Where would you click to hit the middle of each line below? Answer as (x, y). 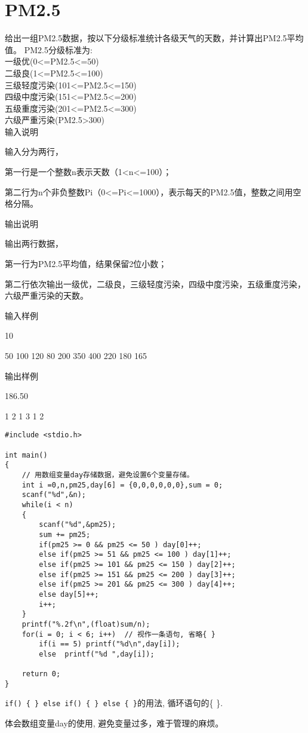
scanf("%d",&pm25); (78, 525)
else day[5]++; (69, 594)
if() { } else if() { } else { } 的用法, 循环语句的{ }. (114, 703)
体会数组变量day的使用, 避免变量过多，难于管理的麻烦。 (114, 723)
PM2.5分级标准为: (58, 49)
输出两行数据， (34, 243)
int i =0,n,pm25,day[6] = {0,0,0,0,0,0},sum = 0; (122, 485)
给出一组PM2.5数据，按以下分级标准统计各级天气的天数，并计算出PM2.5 (146, 38)
